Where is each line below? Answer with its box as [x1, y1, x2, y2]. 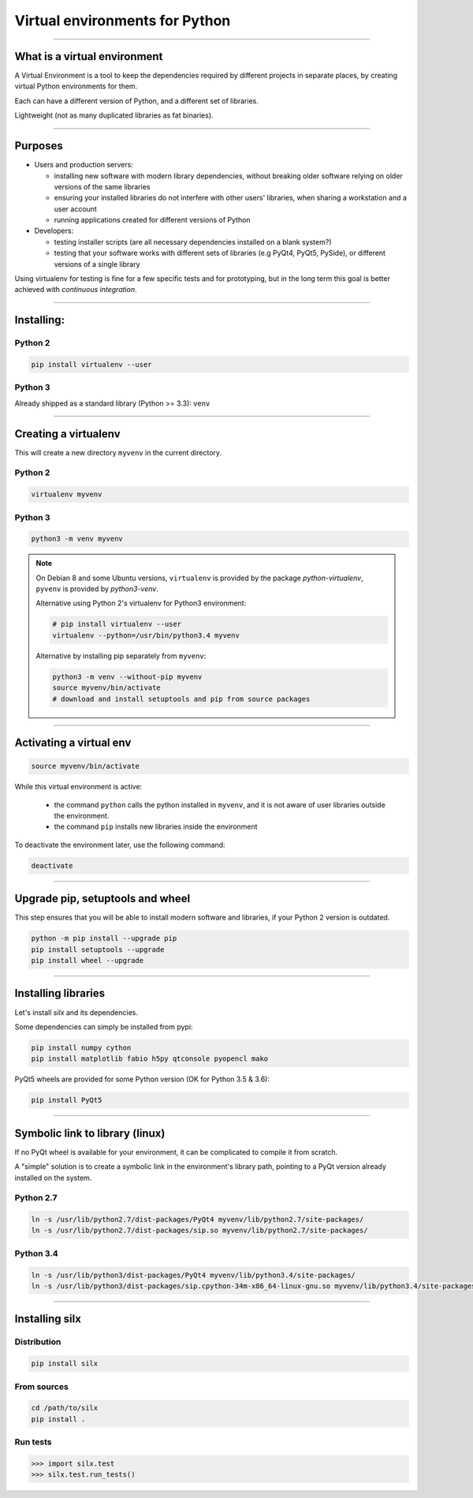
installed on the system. [14, 1173, 92, 1182]
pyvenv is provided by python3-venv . [35, 584, 159, 594]
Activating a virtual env [14, 736, 132, 750]
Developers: [34, 226, 74, 236]
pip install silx [31, 1359, 99, 1369]
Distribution [14, 1336, 61, 1347]
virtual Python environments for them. [14, 81, 138, 91]
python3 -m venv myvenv [31, 534, 124, 544]
